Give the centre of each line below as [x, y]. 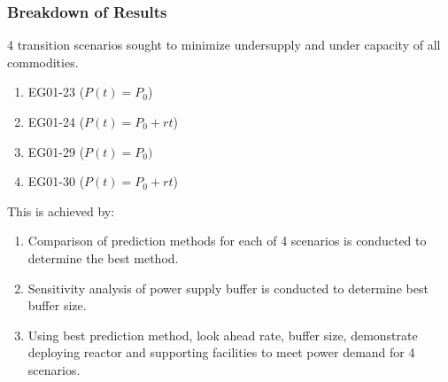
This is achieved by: [61, 210]
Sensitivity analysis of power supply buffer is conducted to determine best [228, 288]
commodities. [43, 62]
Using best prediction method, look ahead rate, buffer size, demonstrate [223, 335]
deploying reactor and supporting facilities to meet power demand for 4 [221, 352]
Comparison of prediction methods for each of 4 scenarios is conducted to [227, 241]
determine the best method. [103, 257]
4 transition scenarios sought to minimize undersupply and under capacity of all [224, 45]
